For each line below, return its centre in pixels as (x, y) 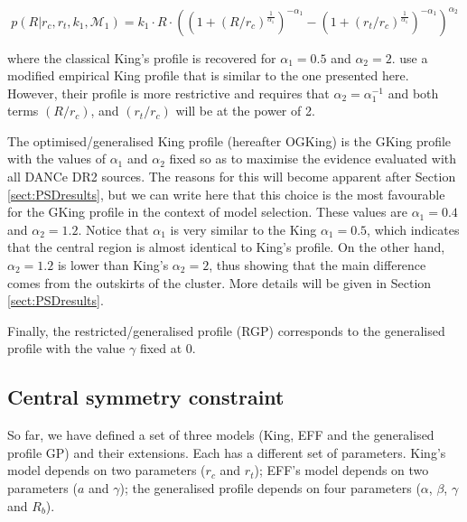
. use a (410, 57)
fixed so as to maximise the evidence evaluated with (313, 158)
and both (413, 93)
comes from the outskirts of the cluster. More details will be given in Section (219, 282)
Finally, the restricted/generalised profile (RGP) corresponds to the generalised (226, 330)
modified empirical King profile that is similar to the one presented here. (208, 75)
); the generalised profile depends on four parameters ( (270, 487)
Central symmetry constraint (146, 397)
